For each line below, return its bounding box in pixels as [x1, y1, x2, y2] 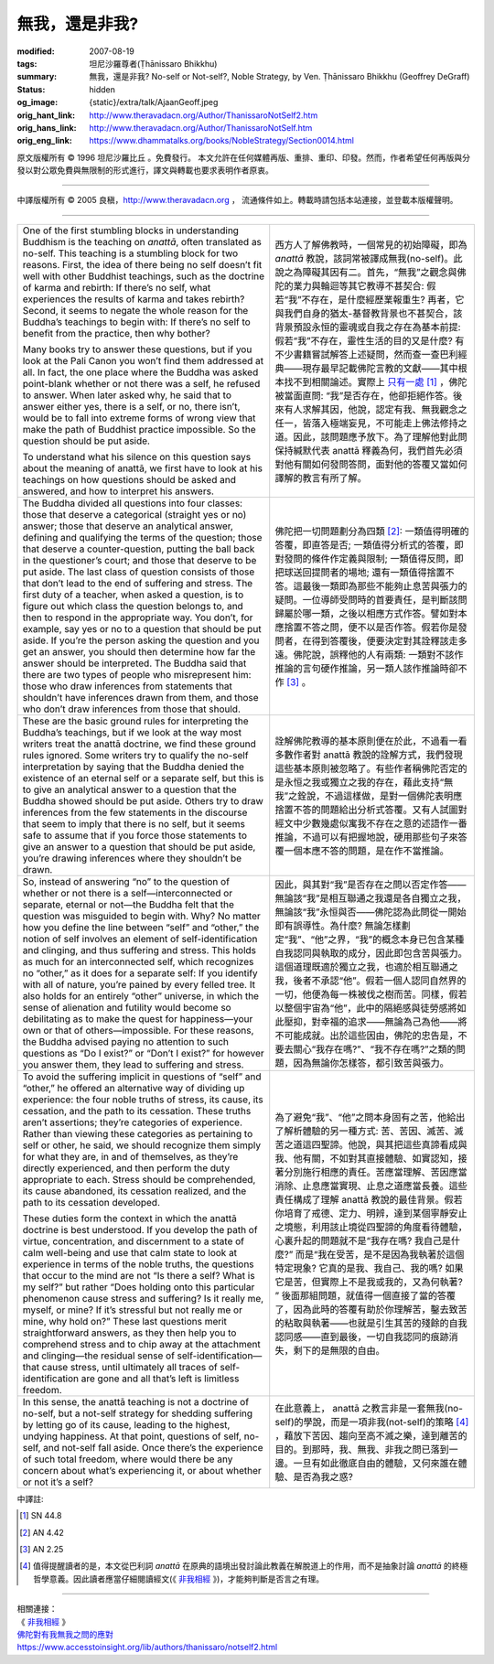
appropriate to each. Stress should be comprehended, [22, 1173, 256, 1186]
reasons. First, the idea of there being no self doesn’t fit [22, 258, 263, 271]
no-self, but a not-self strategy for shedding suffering [22, 1407, 253, 1420]
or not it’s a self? [22, 1476, 93, 1488]
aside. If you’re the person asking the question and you [22, 634, 260, 647]
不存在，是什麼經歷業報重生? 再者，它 [301, 293, 465, 306]
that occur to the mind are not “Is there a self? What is [22, 1269, 255, 1282]
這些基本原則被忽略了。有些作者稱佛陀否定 [274, 762, 459, 775]
